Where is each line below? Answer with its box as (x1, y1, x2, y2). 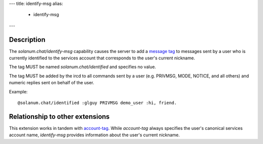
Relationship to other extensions (9, 112, 110, 121)
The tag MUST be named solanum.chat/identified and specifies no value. (9, 64, 156, 70)
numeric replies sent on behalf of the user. (9, 80, 94, 86)
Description (9, 36, 46, 44)
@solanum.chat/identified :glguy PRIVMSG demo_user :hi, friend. (18, 100, 177, 106)
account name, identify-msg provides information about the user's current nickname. (9, 132, 180, 138)
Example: (9, 89, 28, 94)
